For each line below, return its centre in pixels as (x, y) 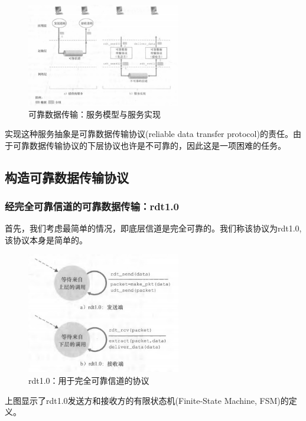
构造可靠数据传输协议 (67, 177)
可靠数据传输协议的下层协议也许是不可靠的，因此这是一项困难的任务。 (149, 145)
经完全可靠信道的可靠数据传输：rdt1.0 (92, 206)
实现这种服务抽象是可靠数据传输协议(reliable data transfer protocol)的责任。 (149, 134)
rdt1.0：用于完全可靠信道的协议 (89, 381)
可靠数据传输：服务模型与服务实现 (95, 114)
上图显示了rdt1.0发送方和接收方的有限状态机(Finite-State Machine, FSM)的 (147, 400)
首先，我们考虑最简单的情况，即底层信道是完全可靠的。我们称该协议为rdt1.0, (153, 228)
